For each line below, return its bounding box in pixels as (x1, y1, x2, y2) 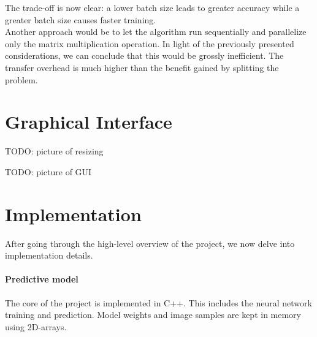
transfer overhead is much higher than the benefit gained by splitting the (5, 61, 279, 74)
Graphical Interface (5, 109, 172, 134)
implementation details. (5, 249, 93, 262)
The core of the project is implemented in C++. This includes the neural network (5, 296, 312, 309)
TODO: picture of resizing (5, 145, 104, 157)
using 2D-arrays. (5, 320, 67, 333)
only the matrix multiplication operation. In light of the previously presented (5, 37, 294, 50)
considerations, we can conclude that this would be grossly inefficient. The (5, 49, 284, 62)
